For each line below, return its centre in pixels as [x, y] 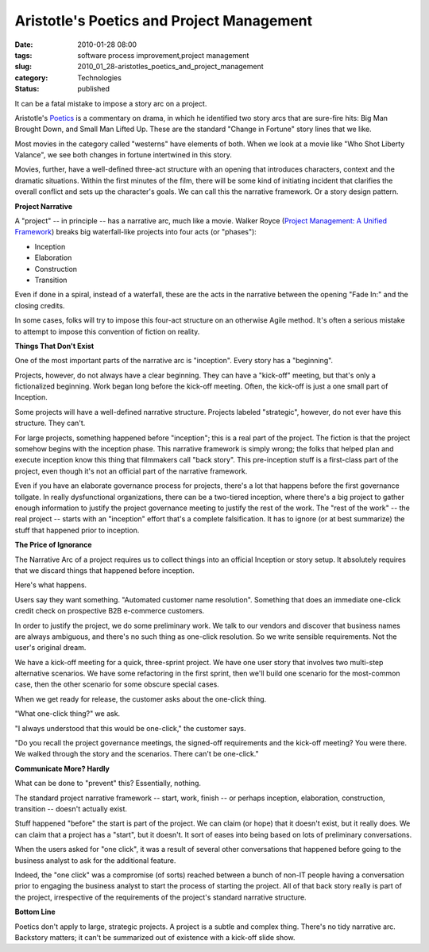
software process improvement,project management [163, 55]
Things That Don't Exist [54, 346]
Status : [27, 89]
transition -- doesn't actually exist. [71, 809]
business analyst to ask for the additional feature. [95, 860]
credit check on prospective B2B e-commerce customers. [110, 611]
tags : [23, 55]
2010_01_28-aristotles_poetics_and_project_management [170, 67]
